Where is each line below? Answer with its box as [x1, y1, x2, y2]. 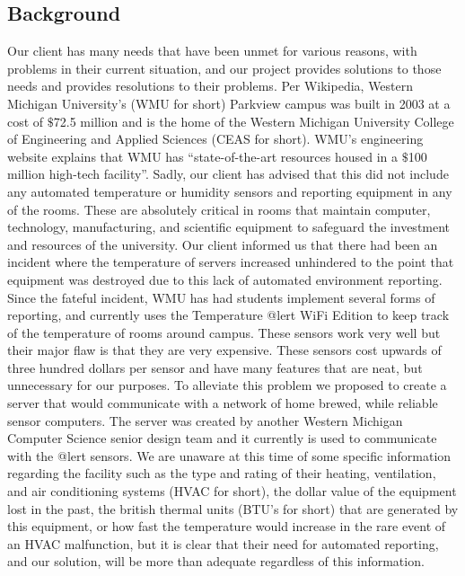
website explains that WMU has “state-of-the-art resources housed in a [7, 146, 399, 165]
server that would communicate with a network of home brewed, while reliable [7, 394, 438, 412]
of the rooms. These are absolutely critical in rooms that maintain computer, [7, 199, 431, 218]
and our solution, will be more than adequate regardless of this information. [7, 552, 425, 571]
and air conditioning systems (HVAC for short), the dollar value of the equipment [7, 482, 457, 501]
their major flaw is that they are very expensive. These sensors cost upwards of [7, 341, 442, 359]
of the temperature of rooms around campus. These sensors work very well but [7, 323, 441, 341]
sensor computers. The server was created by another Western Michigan [7, 411, 403, 430]
